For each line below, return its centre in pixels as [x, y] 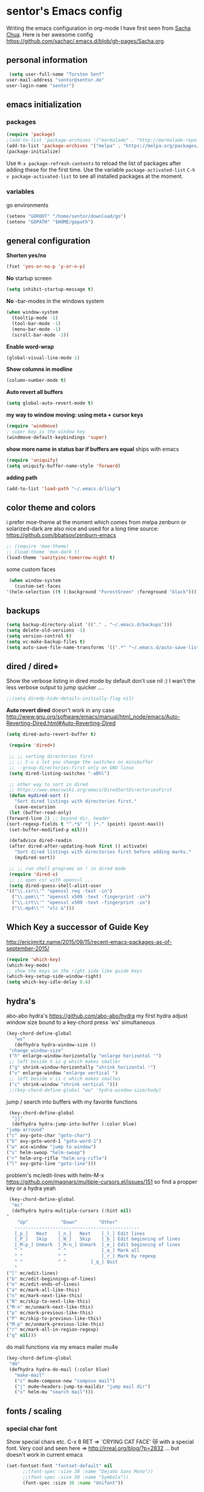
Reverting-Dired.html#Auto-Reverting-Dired [61, 723]
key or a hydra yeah [31, 1188]
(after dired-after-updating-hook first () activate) [78, 846]
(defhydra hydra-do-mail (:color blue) [59, 1369]
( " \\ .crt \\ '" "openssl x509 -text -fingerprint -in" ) [81, 903]
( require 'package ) [31, 135]
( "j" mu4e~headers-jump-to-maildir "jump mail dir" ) [82, 1387]
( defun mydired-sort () [39, 796]
